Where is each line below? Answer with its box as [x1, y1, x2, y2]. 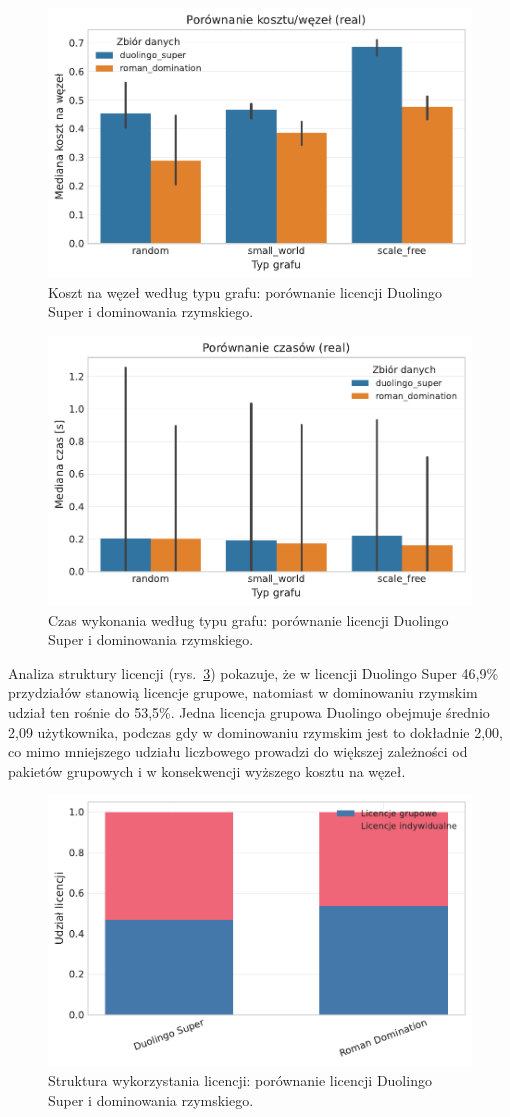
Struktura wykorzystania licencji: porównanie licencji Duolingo [48, 1070, 432, 1091]
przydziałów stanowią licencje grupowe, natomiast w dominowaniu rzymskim [8, 682, 478, 703]
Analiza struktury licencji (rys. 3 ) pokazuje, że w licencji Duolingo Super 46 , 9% [8, 662, 499, 683]
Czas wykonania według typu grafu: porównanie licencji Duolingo [48, 609, 449, 630]
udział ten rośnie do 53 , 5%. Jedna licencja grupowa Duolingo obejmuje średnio [8, 702, 490, 723]
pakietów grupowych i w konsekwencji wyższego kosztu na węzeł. [8, 760, 406, 781]
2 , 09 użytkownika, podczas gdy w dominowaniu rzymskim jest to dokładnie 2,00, [8, 721, 503, 742]
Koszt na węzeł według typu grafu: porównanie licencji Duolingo [48, 281, 442, 302]
